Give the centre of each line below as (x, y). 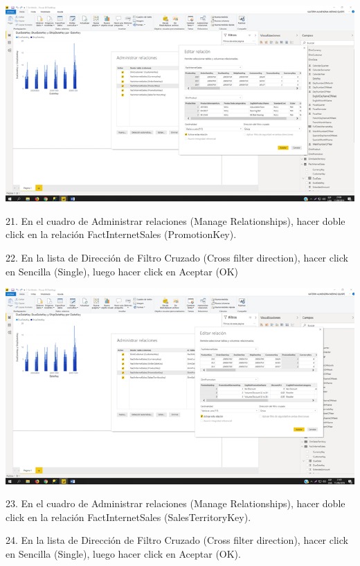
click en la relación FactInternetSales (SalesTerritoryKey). (128, 517)
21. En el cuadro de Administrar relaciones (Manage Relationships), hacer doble (175, 220)
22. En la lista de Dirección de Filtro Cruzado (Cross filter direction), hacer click (177, 258)
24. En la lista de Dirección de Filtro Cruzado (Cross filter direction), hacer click (177, 540)
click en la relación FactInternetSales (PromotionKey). (121, 234)
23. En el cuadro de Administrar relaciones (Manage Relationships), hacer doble (175, 503)
